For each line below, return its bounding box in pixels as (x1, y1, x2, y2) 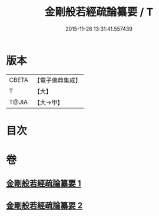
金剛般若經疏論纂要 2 (6, 200, 83, 210)
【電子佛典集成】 (34, 76, 81, 84)
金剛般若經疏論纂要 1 (6, 178, 81, 189)
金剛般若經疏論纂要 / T (44, 5, 154, 19)
